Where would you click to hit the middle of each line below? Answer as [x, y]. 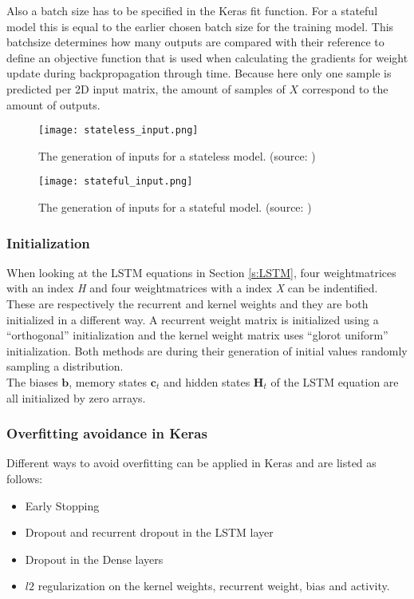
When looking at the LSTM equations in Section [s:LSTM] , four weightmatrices [201, 272]
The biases [32, 382]
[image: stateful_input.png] [116, 182]
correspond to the [345, 88]
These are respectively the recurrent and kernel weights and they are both [187, 304]
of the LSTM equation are [335, 382]
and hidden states [207, 382]
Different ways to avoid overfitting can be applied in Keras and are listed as [191, 463]
